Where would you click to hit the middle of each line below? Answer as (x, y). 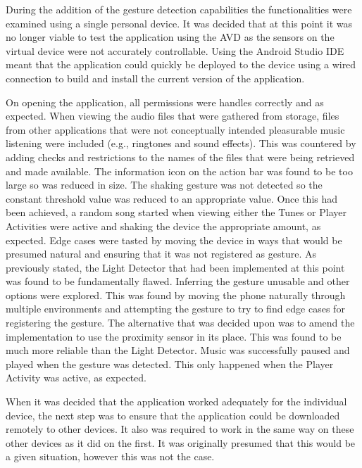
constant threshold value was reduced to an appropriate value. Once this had (172, 198)
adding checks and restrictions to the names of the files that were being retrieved (180, 157)
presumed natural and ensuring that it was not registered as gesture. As (161, 254)
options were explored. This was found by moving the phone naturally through (176, 295)
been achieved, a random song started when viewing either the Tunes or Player (176, 212)
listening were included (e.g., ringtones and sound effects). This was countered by (181, 143)
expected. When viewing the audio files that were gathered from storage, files (173, 116)
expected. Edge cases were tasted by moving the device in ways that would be (174, 240)
